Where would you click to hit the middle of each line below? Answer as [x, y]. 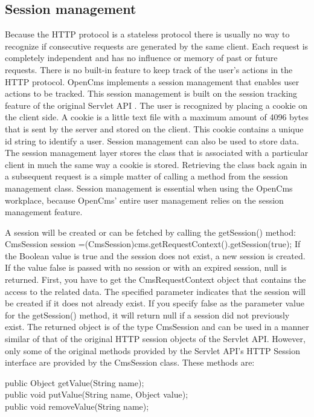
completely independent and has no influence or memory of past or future [141, 58]
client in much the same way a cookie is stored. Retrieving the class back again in [156, 164]
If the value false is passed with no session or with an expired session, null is [146, 267]
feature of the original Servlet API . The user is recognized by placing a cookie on [156, 105]
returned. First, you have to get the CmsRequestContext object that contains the [155, 280]
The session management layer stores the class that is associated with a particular [157, 153]
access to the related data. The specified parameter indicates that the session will [155, 291]
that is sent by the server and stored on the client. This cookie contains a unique [154, 128]
